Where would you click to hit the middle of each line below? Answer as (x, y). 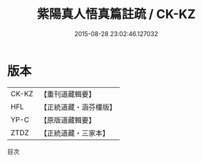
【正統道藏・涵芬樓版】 (78, 107)
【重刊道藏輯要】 (67, 94)
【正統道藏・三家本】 (74, 133)
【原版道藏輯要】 (67, 120)
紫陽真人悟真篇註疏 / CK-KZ (116, 14)
